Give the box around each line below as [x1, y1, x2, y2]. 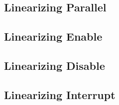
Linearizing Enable [4, 29, 103, 44]
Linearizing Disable [4, 57, 105, 73]
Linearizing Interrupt [4, 87, 116, 102]
